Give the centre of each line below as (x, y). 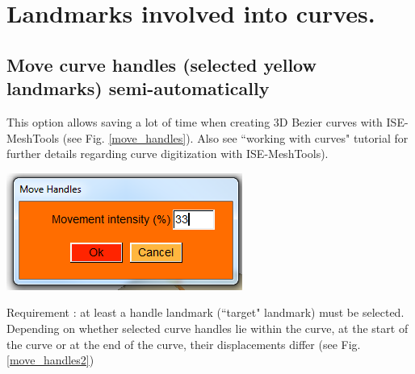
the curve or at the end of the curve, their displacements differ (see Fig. (184, 344)
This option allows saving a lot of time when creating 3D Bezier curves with (195, 121)
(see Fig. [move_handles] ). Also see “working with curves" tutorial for (235, 137)
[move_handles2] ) (50, 360)
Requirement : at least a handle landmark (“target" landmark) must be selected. (205, 312)
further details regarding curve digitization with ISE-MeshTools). (168, 154)
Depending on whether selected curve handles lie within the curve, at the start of (207, 328)
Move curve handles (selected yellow (161, 64)
